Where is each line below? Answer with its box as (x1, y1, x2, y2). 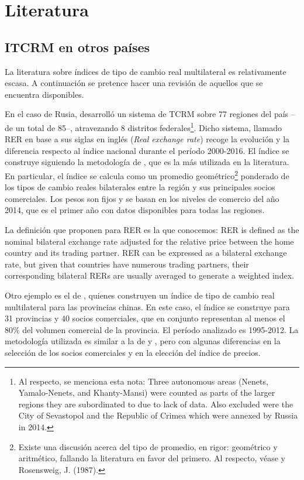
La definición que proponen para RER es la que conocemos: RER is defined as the (5, 224, 299, 236)
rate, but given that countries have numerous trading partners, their (5, 258, 249, 270)
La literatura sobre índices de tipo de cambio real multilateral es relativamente (5, 65, 286, 77)
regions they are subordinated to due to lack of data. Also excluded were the (18, 397, 293, 410)
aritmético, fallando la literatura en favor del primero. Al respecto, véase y (18, 452, 286, 464)
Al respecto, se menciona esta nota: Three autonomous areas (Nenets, (18, 375, 268, 387)
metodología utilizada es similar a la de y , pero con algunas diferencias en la (5, 335, 281, 347)
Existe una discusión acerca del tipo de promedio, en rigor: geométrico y (18, 440, 278, 452)
